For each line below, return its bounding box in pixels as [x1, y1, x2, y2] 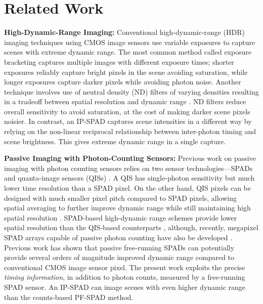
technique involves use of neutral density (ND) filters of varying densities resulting [4, 86, 259, 97]
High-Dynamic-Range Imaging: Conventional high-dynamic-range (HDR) [4, 27, 245, 37]
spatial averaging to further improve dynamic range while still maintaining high [4, 202, 251, 213]
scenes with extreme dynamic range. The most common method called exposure [4, 47, 252, 57]
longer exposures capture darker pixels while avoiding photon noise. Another [4, 76, 241, 87]
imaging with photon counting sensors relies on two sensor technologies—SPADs [4, 162, 253, 173]
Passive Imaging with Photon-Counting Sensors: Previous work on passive [4, 153, 256, 163]
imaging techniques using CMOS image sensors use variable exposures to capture [4, 36, 255, 47]
